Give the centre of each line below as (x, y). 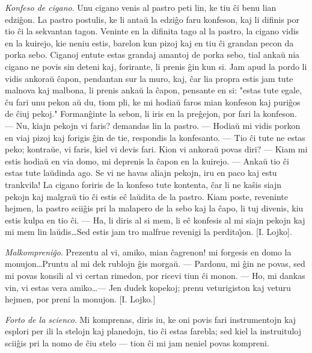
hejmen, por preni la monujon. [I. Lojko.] (80, 299)
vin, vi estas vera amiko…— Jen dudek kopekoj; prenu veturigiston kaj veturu (148, 287)
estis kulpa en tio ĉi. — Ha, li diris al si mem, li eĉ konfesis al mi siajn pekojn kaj (155, 220)
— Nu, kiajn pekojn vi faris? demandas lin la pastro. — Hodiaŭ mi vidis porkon (153, 125)
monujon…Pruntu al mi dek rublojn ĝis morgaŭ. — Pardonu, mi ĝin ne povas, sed (155, 264)
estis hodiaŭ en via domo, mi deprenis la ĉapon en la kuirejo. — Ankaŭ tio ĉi (147, 161)
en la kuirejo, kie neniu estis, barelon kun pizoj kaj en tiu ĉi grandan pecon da (149, 42)
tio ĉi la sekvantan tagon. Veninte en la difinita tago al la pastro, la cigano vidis (152, 31)
